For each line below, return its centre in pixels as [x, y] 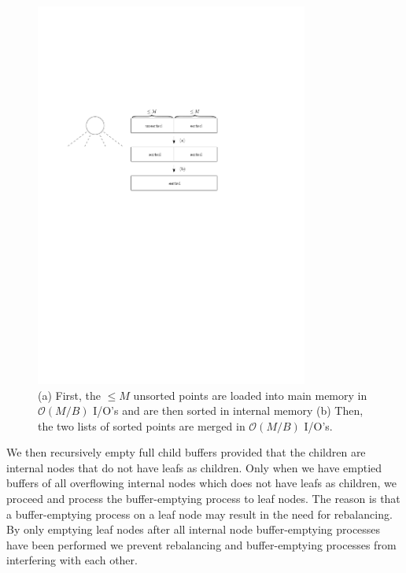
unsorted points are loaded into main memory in [250, 395]
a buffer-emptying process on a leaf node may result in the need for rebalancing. [199, 514]
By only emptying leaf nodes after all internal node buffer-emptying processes [194, 529]
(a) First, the [70, 395]
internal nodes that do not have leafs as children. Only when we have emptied [194, 467]
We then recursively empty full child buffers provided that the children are [186, 452]
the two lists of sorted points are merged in [142, 425]
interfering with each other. [72, 560]
